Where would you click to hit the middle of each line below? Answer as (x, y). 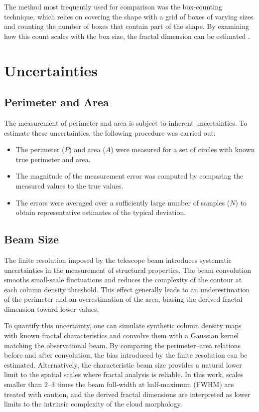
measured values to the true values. (69, 185)
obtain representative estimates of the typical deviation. (101, 212)
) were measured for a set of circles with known (183, 149)
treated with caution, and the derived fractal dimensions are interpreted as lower (127, 394)
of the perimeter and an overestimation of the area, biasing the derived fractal (123, 299)
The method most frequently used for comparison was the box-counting (113, 6)
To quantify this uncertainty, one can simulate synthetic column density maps (123, 325)
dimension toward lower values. (52, 309)
